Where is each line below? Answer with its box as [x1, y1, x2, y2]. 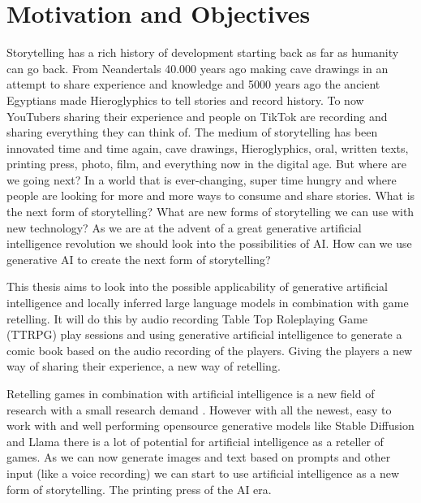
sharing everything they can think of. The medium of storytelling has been [6, 124, 378, 141]
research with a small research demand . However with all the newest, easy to [6, 401, 392, 418]
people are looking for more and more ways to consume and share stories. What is [6, 187, 415, 204]
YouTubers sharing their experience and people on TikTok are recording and [6, 107, 388, 124]
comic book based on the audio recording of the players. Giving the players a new [6, 341, 413, 358]
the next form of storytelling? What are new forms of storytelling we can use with [6, 203, 415, 220]
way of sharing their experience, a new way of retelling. [6, 358, 281, 375]
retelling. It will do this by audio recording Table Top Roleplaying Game [6, 310, 368, 327]
